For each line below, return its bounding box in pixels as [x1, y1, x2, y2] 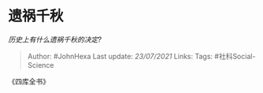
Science [27, 60, 54, 69]
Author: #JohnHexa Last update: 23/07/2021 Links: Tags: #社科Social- [27, 51, 256, 61]
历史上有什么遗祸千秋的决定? [8, 35, 102, 44]
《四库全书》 [8, 76, 50, 86]
